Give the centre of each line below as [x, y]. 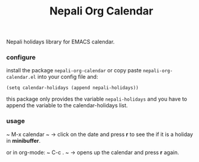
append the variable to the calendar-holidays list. [67, 105]
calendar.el [21, 77]
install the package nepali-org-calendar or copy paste [74, 70]
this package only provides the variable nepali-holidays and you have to [97, 99]
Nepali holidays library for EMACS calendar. [61, 42]
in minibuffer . [24, 140]
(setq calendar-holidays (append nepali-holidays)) [72, 88]
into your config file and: [68, 77]
